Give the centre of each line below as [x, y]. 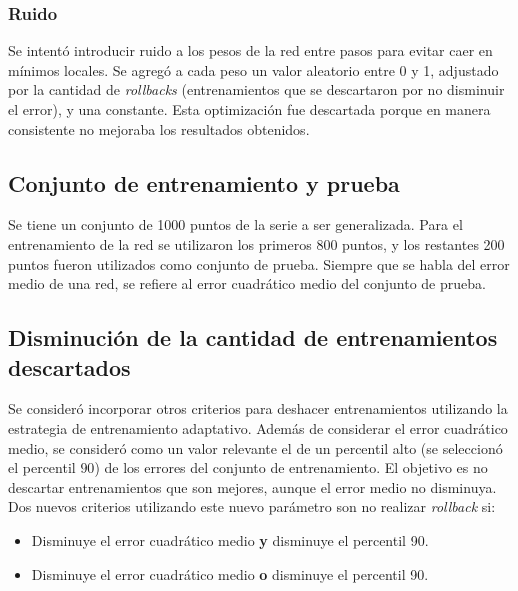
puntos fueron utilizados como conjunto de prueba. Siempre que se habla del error [259, 263]
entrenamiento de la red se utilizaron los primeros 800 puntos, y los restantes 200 [256, 243]
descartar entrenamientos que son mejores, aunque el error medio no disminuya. [252, 486]
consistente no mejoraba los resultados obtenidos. [159, 128]
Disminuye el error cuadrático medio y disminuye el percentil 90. [230, 539]
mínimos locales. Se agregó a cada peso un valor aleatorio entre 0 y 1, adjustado [253, 69]
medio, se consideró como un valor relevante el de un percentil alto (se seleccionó [255, 447]
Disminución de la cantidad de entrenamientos [253, 337]
